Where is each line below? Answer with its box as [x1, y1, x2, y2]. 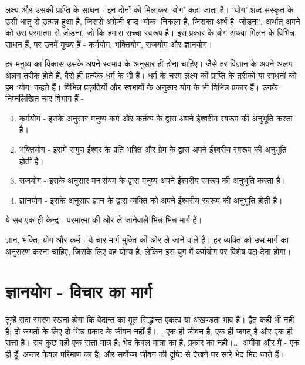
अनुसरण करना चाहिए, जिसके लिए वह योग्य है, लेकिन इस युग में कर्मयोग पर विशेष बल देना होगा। [5, 245, 292, 257]
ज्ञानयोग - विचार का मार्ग [5, 279, 152, 303]
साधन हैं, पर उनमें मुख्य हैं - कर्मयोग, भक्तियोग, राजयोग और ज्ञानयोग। [5, 38, 213, 50]
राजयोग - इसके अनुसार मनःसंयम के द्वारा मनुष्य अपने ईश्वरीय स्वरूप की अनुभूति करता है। [19, 174, 286, 187]
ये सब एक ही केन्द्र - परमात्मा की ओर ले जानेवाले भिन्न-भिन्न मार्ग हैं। [5, 214, 202, 226]
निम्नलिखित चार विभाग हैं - [5, 92, 84, 104]
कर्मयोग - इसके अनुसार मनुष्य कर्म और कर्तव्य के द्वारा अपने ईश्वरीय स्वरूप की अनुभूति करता [19, 111, 293, 124]
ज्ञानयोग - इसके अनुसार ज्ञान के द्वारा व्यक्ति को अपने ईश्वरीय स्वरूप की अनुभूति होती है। [19, 194, 283, 206]
